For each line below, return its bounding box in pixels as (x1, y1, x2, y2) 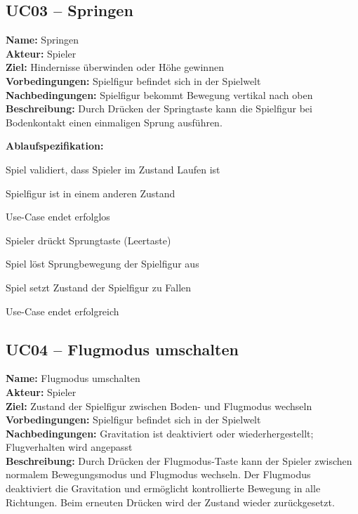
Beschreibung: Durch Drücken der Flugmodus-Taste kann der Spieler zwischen (6, 453, 352, 468)
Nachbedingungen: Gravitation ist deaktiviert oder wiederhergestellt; (6, 426, 314, 440)
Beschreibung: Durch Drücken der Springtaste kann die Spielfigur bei (6, 101, 312, 116)
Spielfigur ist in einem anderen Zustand (6, 185, 175, 200)
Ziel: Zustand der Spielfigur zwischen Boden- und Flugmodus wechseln (6, 398, 312, 413)
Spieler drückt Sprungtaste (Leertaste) (6, 232, 171, 247)
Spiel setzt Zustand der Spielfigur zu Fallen (6, 279, 192, 294)
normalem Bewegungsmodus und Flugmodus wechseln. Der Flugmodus (6, 467, 311, 482)
